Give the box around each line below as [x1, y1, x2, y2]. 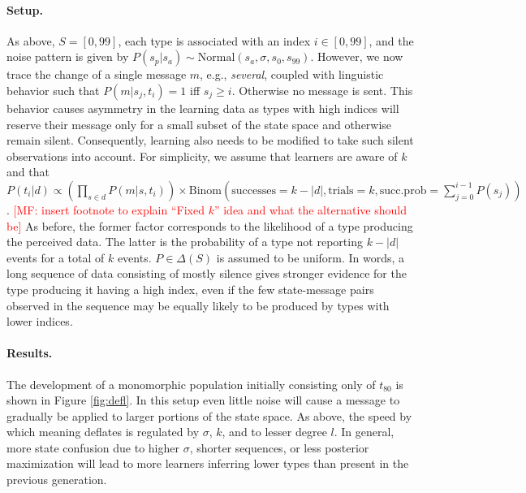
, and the [369, 32, 414, 49]
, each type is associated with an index [118, 32, 311, 49]
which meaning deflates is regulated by [6, 423, 200, 440]
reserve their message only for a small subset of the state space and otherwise [6, 115, 392, 132]
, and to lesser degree [222, 423, 327, 440]
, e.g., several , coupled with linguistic [200, 66, 384, 83]
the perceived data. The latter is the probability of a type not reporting [6, 233, 363, 250]
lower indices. [6, 313, 73, 330]
